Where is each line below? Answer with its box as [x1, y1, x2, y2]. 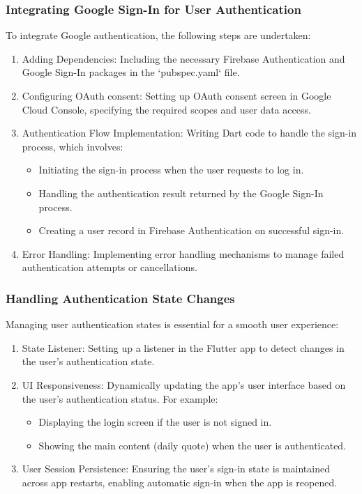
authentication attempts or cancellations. [22, 260, 197, 275]
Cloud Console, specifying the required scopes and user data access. [22, 102, 311, 116]
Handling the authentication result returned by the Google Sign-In [38, 185, 324, 200]
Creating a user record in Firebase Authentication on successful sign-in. [38, 223, 345, 238]
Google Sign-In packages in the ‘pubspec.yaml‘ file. [22, 65, 240, 79]
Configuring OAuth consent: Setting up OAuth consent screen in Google [22, 88, 331, 102]
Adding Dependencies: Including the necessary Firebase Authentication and [22, 51, 345, 65]
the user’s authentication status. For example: [22, 391, 218, 406]
